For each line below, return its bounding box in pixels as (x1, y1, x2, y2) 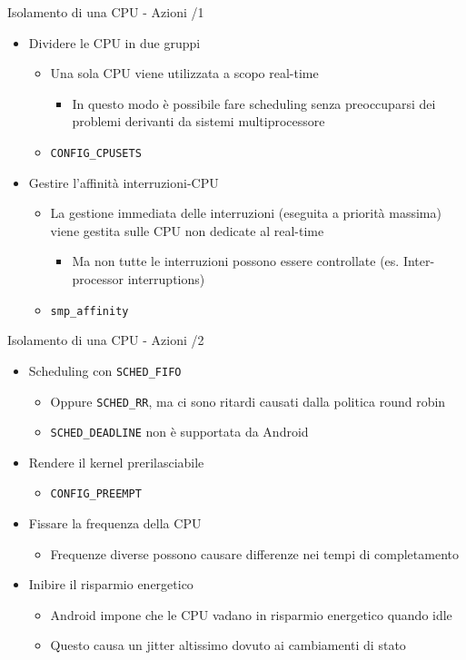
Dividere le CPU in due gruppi (28, 33, 201, 52)
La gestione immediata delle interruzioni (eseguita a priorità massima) (50, 203, 441, 222)
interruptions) (127, 270, 205, 288)
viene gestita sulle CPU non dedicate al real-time (50, 221, 324, 240)
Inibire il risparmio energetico (28, 575, 193, 594)
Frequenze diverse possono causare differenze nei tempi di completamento (50, 544, 459, 563)
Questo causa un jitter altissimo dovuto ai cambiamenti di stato (50, 635, 406, 655)
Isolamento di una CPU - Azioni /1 (7, 3, 204, 21)
